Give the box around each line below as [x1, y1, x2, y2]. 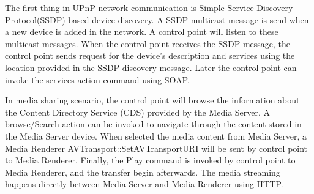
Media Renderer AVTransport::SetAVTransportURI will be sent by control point [5, 141, 308, 154]
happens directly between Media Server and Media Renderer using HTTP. [5, 177, 283, 190]
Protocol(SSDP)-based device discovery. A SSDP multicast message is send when [5, 13, 309, 26]
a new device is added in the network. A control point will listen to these [5, 25, 278, 38]
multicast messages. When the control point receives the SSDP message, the [5, 37, 291, 50]
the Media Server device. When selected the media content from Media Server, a [5, 129, 307, 142]
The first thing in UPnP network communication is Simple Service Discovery [5, 1, 293, 13]
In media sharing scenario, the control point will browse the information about [5, 94, 300, 106]
